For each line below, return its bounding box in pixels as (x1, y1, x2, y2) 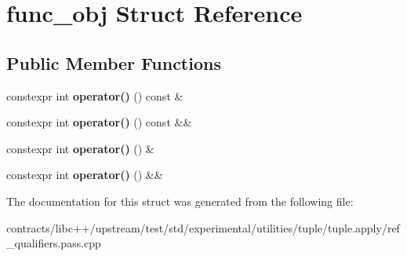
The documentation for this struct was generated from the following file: (6, 192, 354, 209)
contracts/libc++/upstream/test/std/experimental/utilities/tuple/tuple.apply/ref (6, 219, 400, 236)
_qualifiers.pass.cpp (6, 235, 101, 251)
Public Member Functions (6, 50, 221, 75)
